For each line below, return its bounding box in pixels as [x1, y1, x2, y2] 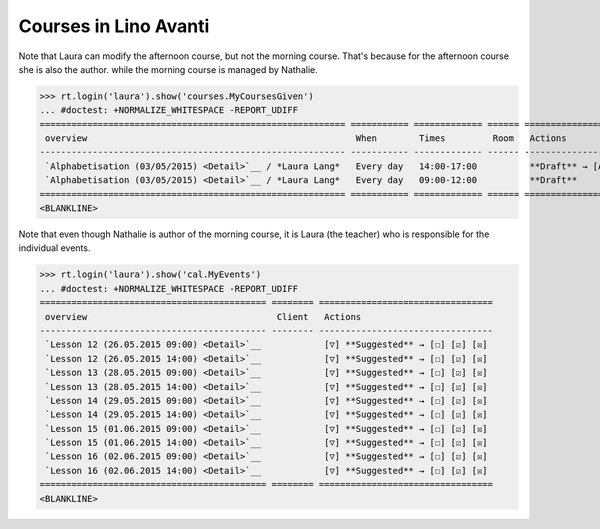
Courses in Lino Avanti [18, 15, 210, 37]
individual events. [18, 242, 91, 254]
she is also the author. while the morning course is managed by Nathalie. [18, 63, 319, 75]
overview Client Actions [45, 311, 362, 322]
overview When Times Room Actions [45, 133, 567, 144]
